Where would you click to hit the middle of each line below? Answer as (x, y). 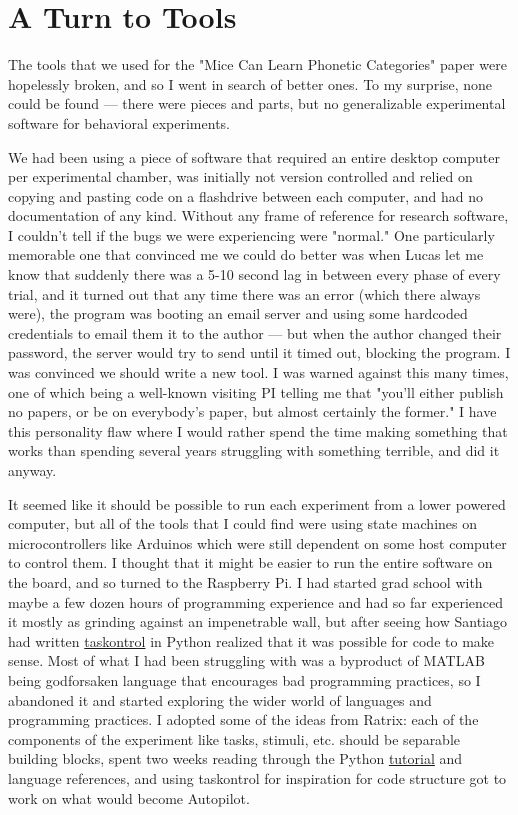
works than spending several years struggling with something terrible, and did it (254, 450)
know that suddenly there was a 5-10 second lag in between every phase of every (254, 274)
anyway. (32, 470)
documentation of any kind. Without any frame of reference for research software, (258, 215)
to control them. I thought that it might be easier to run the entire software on (250, 562)
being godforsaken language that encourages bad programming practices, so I (244, 679)
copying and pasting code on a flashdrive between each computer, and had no (246, 195)
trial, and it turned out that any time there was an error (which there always (244, 293)
